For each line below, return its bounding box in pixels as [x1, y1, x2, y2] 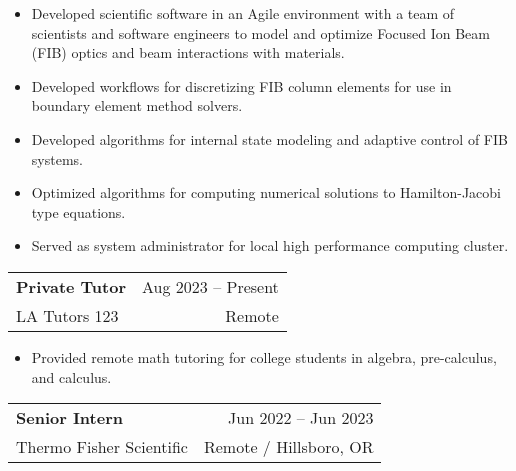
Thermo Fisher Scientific [16, 435, 188, 459]
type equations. [31, 201, 126, 222]
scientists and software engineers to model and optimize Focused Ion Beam [31, 22, 491, 43]
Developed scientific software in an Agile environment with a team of [31, 3, 455, 23]
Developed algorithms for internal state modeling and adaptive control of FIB [31, 128, 508, 149]
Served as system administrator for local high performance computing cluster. [31, 235, 509, 256]
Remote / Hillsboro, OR [203, 435, 374, 459]
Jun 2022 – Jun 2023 [228, 406, 374, 430]
